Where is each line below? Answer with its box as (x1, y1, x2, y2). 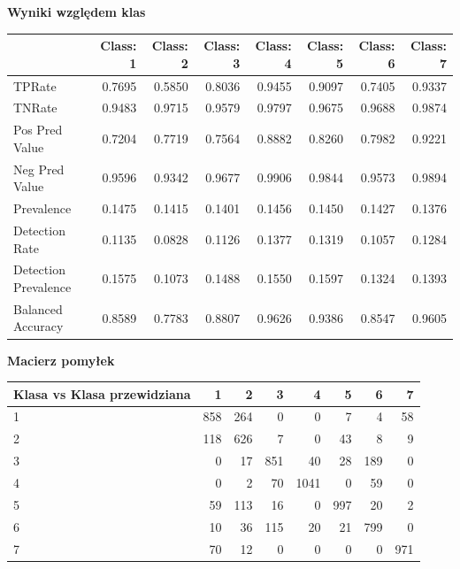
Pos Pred (13, 120, 63, 139)
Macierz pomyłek (7, 350, 115, 369)
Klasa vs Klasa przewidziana (13, 384, 191, 403)
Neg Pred (13, 159, 65, 178)
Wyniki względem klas (7, 3, 146, 20)
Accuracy (13, 317, 64, 335)
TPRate (13, 76, 57, 95)
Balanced (13, 299, 63, 318)
